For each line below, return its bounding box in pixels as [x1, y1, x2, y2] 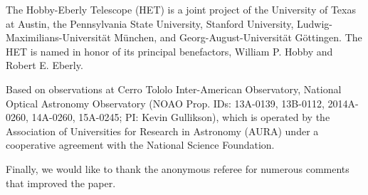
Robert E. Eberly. [6, 58, 83, 73]
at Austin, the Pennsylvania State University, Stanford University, [6, 16, 294, 31]
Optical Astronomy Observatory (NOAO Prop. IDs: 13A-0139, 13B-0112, [6, 95, 325, 110]
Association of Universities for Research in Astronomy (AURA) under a [6, 123, 319, 138]
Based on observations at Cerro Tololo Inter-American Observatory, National [6, 81, 342, 96]
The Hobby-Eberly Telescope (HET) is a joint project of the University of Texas [6, 2, 356, 16]
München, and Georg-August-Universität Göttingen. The [114, 30, 362, 45]
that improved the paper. [6, 175, 116, 190]
